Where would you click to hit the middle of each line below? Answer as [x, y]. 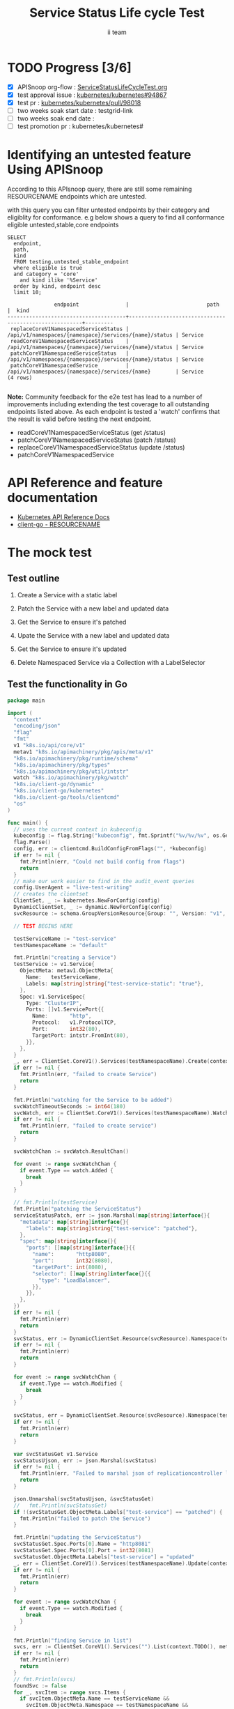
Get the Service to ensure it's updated [72, 649]
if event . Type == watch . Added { [67, 1170]
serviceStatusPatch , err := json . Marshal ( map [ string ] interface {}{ [112, 1215]
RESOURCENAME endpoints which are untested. [77, 196]
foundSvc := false [40, 1686]
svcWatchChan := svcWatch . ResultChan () [71, 1151]
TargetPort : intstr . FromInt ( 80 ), [81, 1035]
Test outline [33, 578]
